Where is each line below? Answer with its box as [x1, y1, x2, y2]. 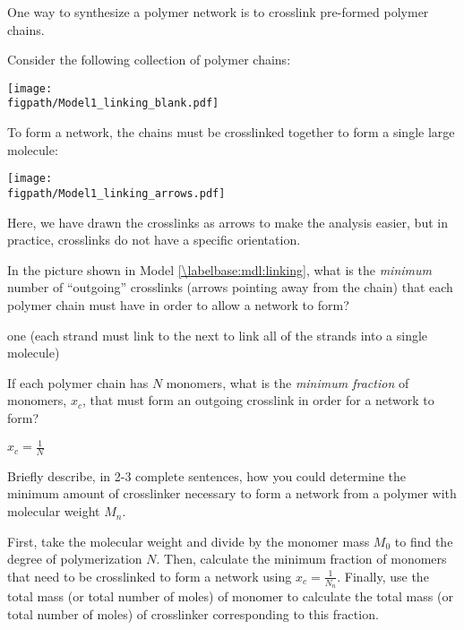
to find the [394, 531, 453, 550]
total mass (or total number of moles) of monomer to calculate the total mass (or [7, 587, 453, 606]
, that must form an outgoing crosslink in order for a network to [82, 391, 434, 410]
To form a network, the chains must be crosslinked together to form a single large [7, 123, 455, 142]
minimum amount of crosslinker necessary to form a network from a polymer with [7, 484, 457, 503]
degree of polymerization [7, 549, 142, 568]
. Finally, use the [337, 566, 429, 585]
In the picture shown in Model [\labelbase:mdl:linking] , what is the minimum [7, 260, 432, 279]
